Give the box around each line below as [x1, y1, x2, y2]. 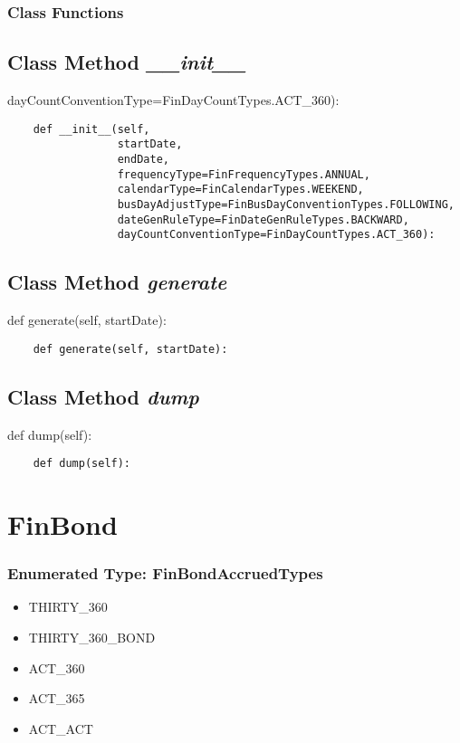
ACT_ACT [28, 719, 93, 738]
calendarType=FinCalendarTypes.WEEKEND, [117, 183, 364, 196]
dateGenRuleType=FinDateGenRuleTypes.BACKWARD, [117, 213, 409, 226]
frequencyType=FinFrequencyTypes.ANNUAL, [117, 167, 370, 181]
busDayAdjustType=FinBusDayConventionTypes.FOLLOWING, [117, 197, 455, 211]
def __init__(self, [33, 122, 150, 136]
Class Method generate [7, 268, 227, 296]
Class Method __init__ [7, 48, 246, 76]
